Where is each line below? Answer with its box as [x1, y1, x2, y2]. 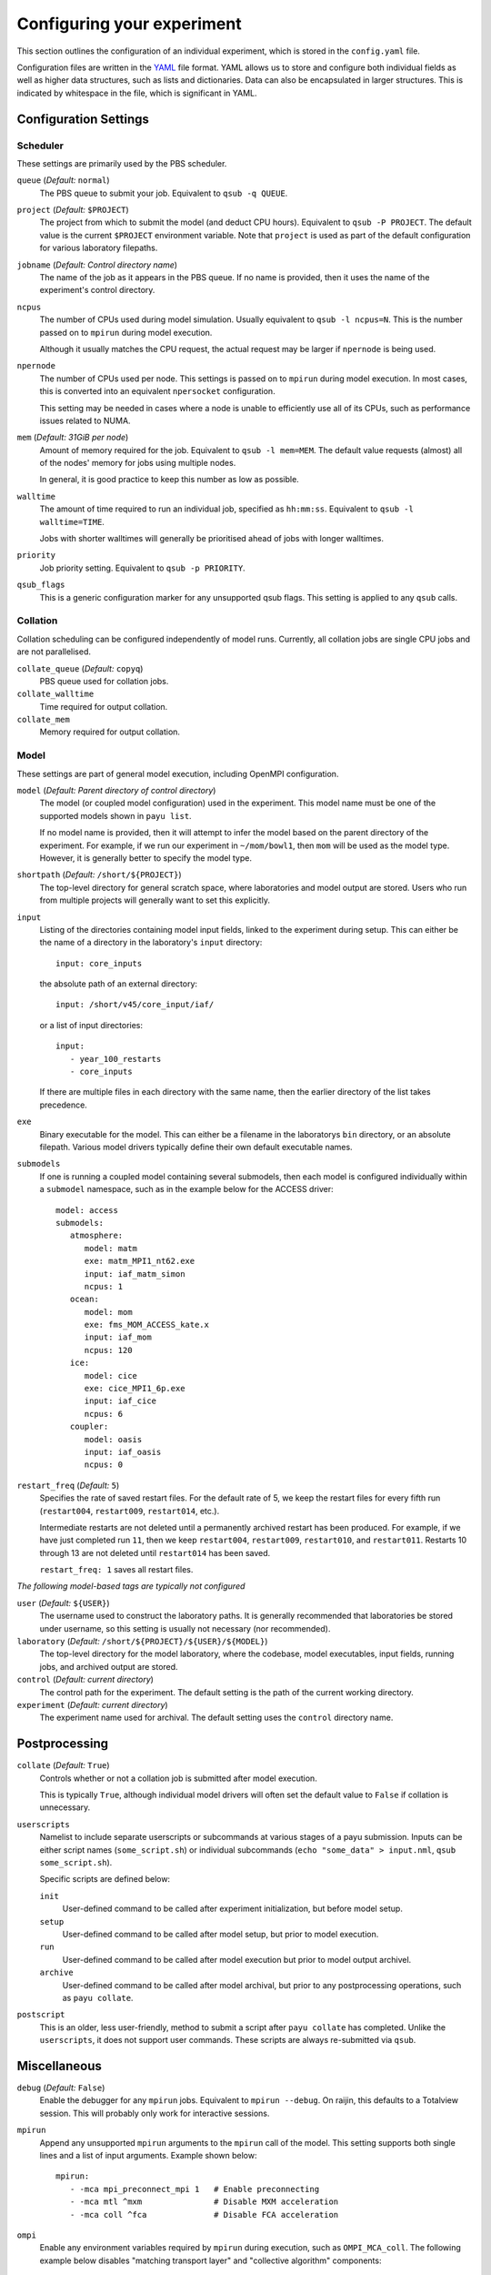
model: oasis [84, 1434, 143, 1444]
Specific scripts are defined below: [39, 1874, 171, 1885]
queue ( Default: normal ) [16, 175, 110, 186]
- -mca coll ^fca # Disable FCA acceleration [69, 2209, 339, 2219]
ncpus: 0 [84, 1460, 124, 1470]
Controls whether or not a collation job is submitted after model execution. [39, 1773, 317, 1784]
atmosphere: [69, 1230, 124, 1241]
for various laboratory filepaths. [39, 242, 158, 254]
